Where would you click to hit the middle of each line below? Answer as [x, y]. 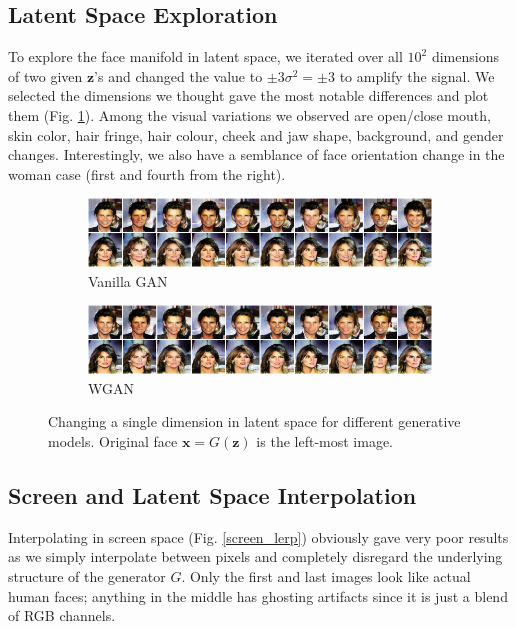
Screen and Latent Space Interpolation [212, 494]
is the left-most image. [324, 440]
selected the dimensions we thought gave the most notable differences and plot [248, 95]
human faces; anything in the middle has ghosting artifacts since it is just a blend [258, 595]
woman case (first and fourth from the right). [147, 173]
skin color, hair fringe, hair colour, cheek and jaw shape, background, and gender [256, 134]
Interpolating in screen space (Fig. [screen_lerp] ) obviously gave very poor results [258, 536]
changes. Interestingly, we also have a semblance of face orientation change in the [256, 154]
